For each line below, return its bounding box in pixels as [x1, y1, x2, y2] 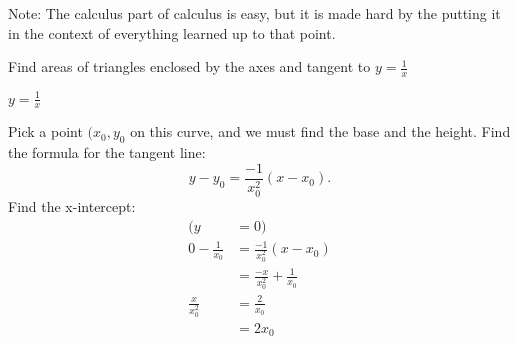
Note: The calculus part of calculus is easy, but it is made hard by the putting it [8, 3, 501, 23]
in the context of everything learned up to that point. [8, 22, 336, 43]
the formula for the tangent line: [8, 142, 206, 163]
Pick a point [8, 121, 83, 142]
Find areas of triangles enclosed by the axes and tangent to [8, 56, 371, 77]
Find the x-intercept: [8, 195, 136, 216]
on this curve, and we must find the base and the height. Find [130, 121, 511, 142]
